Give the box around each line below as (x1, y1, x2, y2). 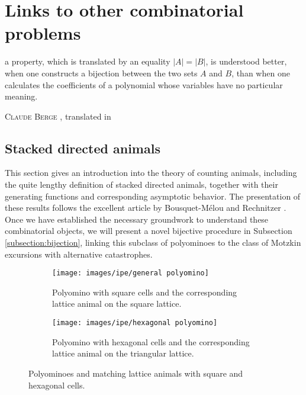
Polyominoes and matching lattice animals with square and (28, 367, 243, 379)
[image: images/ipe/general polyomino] (52, 269, 209, 278)
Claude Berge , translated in (5, 110, 111, 122)
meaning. (5, 90, 38, 102)
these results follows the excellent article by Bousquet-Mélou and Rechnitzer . (5, 201, 286, 214)
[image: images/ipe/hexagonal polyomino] (52, 319, 218, 327)
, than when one (231, 66, 290, 79)
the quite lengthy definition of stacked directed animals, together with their (5, 178, 278, 191)
